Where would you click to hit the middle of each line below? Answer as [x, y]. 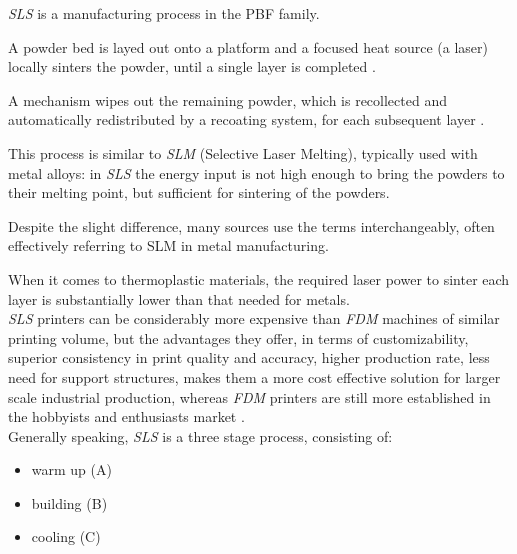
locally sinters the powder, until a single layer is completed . [192, 66]
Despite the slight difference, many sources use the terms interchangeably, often [251, 225]
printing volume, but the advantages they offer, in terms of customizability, [238, 337]
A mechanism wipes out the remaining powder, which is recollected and [227, 99]
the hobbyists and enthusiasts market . [126, 416]
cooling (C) [66, 536]
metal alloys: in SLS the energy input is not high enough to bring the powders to [256, 172]
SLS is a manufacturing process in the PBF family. [164, 13]
